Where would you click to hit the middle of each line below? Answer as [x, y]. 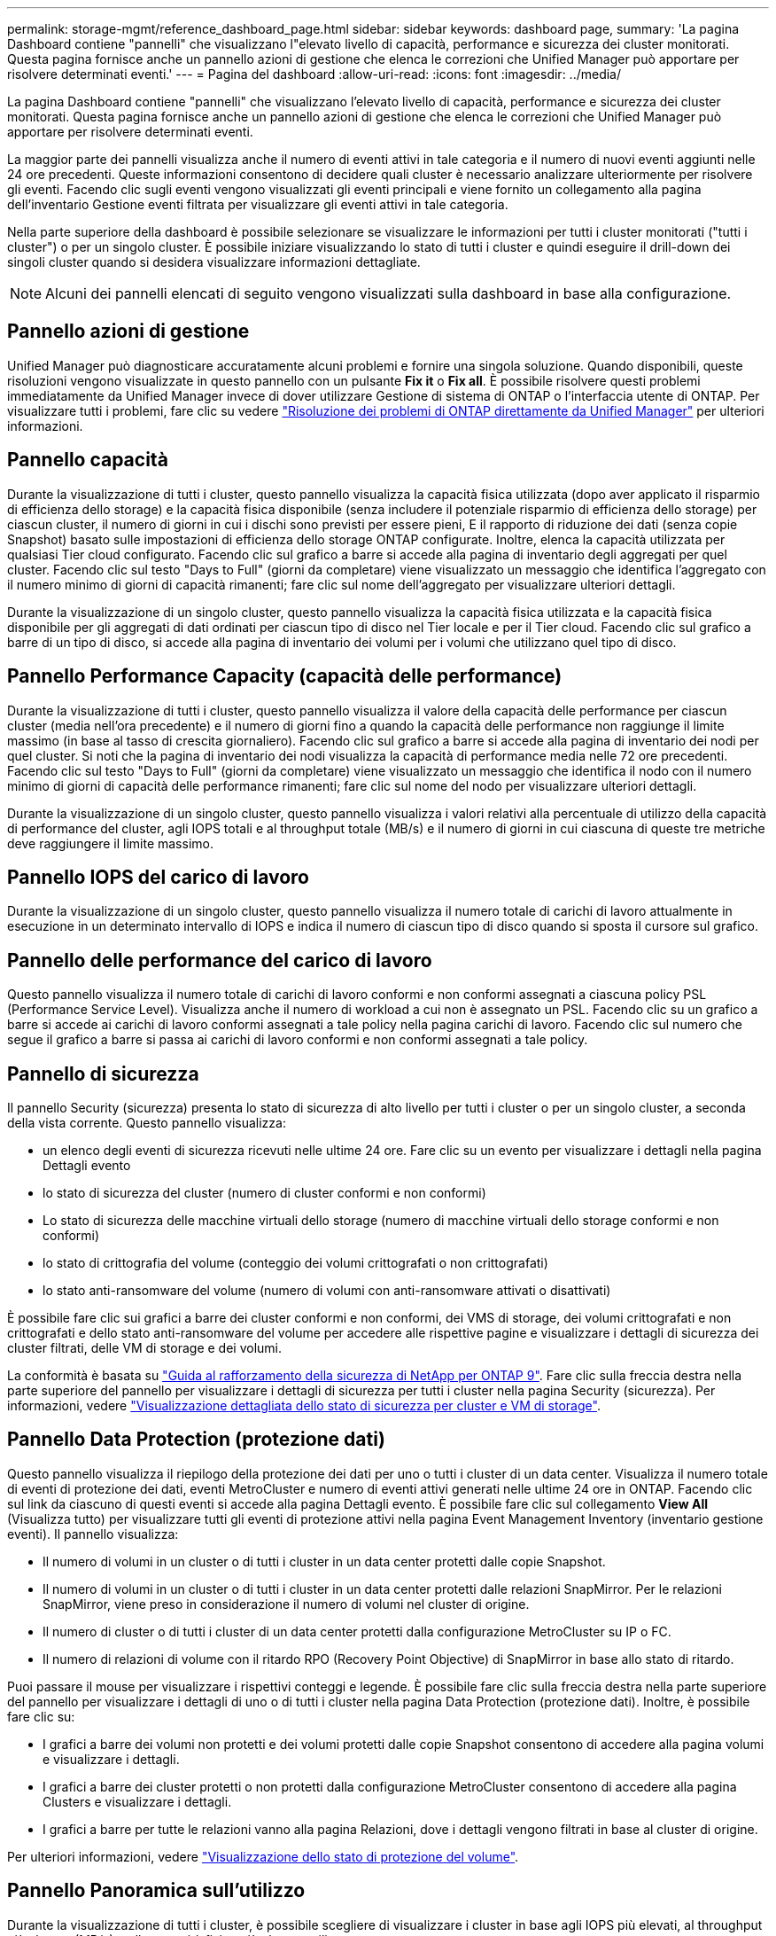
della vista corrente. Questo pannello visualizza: [147, 1123]
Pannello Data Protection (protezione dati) [196, 1440]
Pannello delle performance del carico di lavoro [220, 960]
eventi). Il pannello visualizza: [93, 1534]
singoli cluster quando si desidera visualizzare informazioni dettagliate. [214, 262]
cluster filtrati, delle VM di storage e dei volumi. [145, 1348]
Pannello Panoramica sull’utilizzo [156, 1891]
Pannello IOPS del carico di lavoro [158, 877]
